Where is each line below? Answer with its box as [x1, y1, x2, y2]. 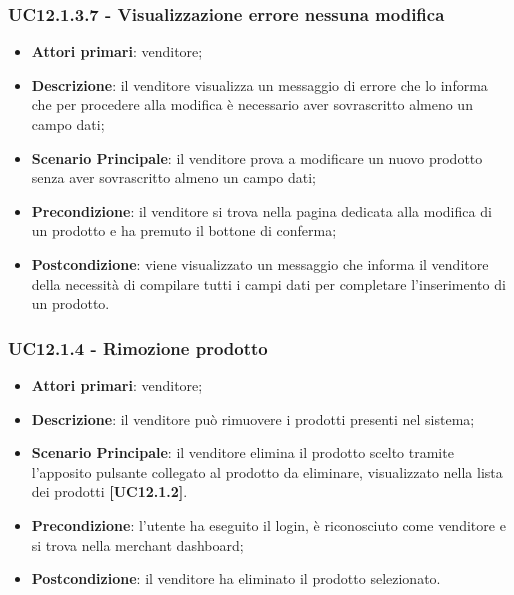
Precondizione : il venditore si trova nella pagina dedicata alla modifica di [31, 200, 492, 221]
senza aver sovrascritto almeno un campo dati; [31, 167, 317, 188]
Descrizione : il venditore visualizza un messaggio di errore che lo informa [31, 74, 488, 95]
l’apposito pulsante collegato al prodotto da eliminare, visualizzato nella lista [31, 461, 503, 482]
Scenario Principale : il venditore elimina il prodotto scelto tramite [31, 442, 454, 463]
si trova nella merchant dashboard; [31, 534, 244, 555]
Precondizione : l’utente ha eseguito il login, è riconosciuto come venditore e [31, 514, 506, 535]
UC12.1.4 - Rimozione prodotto [8, 335, 268, 360]
